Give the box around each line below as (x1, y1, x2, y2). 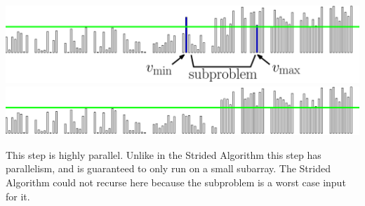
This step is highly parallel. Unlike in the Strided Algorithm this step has (6, 147, 321, 162)
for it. (6, 188, 30, 203)
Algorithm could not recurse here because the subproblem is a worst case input (6, 175, 346, 190)
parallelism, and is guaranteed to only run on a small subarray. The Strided (6, 161, 331, 176)
